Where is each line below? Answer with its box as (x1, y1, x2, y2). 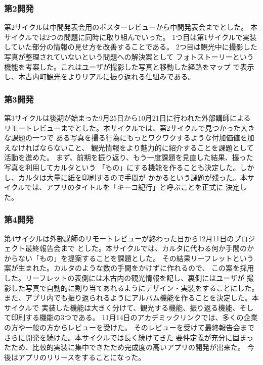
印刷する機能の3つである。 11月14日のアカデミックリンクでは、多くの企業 (11, 312, 258, 323)
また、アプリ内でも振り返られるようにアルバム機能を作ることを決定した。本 (4, 292, 259, 303)
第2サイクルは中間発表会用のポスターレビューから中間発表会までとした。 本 (4, 22, 257, 32)
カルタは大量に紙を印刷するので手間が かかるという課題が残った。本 (18, 172, 247, 182)
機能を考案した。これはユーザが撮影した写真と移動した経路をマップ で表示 (4, 61, 254, 72)
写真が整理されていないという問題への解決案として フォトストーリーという (4, 51, 254, 62)
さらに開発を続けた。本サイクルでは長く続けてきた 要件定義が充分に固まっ (4, 332, 253, 342)
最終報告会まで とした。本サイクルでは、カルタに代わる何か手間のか (25, 243, 254, 253)
